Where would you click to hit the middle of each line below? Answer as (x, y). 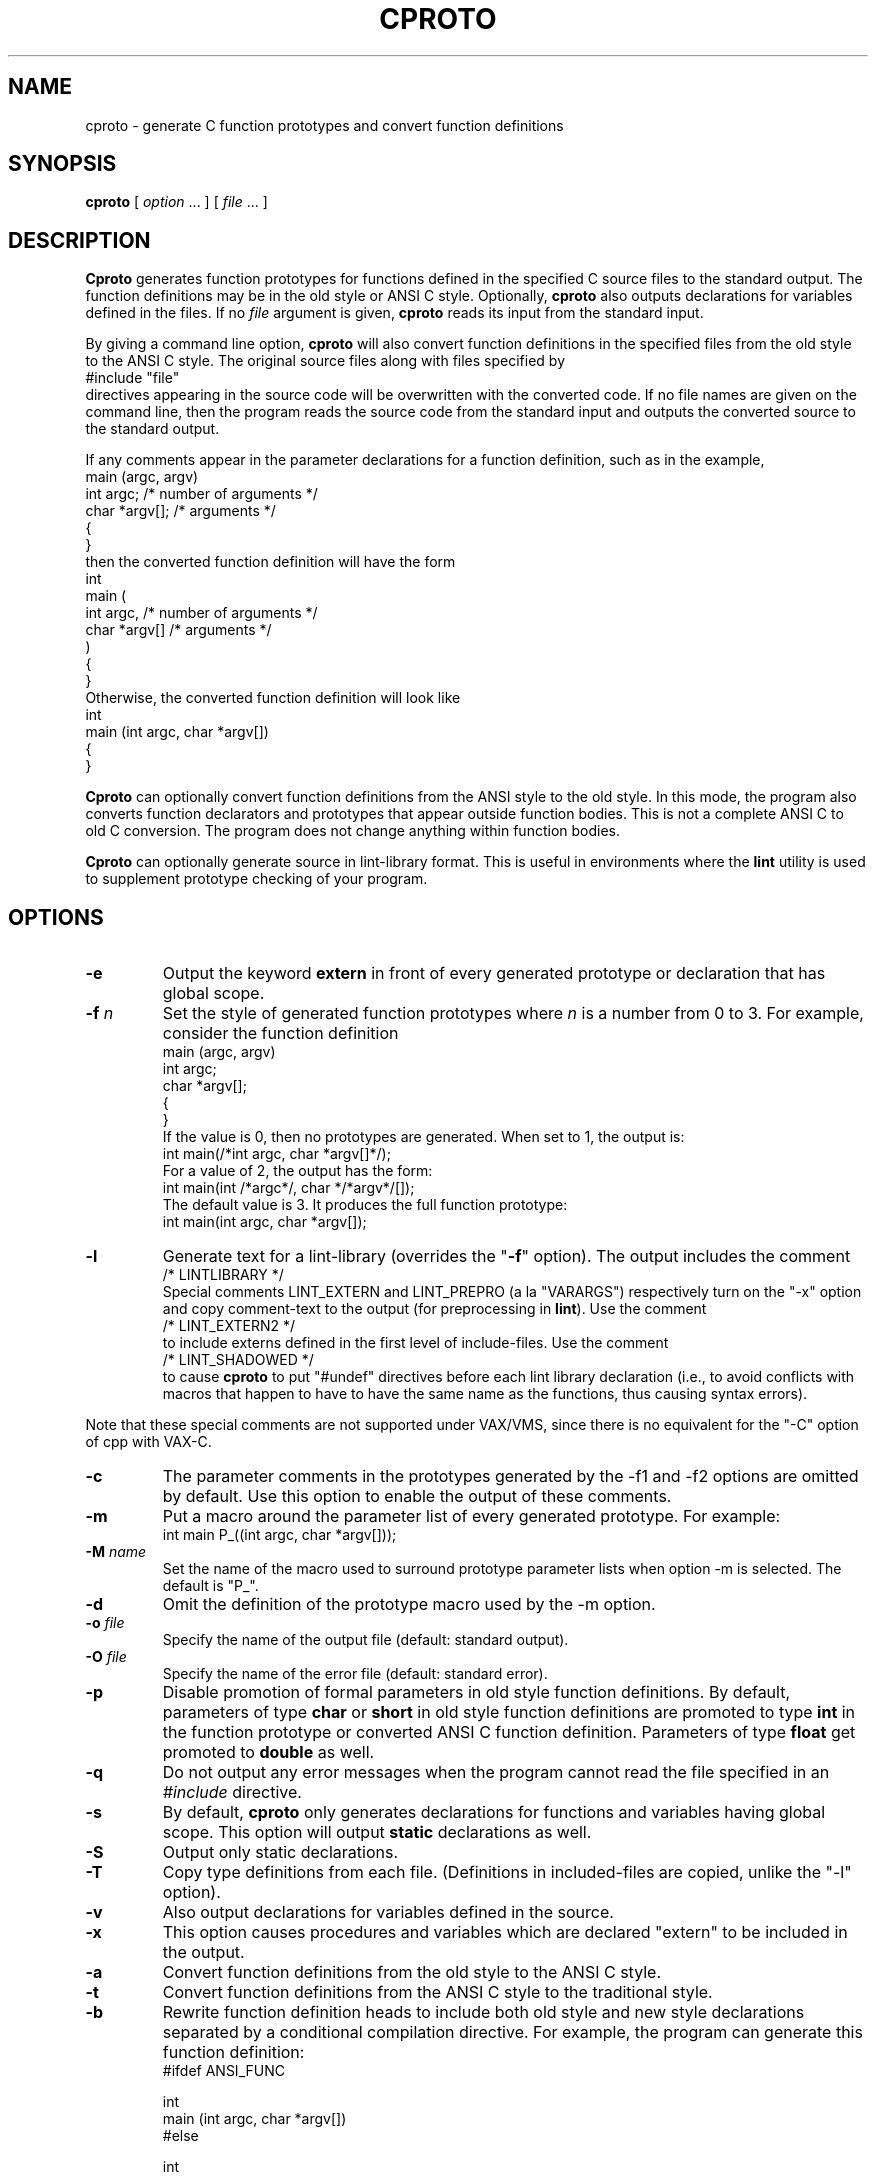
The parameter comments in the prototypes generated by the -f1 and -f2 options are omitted (510, 1476)
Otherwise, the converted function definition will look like (273, 698)
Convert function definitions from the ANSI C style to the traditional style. (437, 1992)
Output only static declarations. (280, 1852)
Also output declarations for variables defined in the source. (388, 1912)
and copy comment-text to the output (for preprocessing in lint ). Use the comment (434, 1309)
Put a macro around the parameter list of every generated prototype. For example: (471, 1516)
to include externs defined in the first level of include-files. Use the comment (415, 1343)
